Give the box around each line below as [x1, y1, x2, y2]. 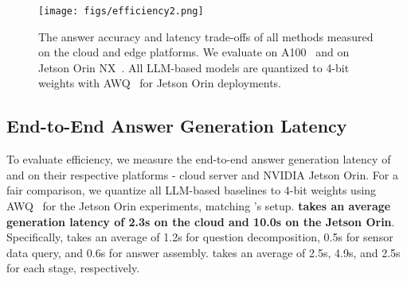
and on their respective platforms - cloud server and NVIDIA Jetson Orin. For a [6, 166, 398, 183]
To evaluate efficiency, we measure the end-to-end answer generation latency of [6, 151, 391, 167]
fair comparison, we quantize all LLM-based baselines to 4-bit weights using [6, 182, 377, 198]
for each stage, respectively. [6, 260, 140, 276]
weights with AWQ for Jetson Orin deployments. [38, 75, 282, 91]
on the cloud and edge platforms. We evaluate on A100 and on [38, 44, 350, 60]
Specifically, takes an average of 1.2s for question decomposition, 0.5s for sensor [6, 229, 393, 245]
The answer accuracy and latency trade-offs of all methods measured [38, 28, 374, 44]
